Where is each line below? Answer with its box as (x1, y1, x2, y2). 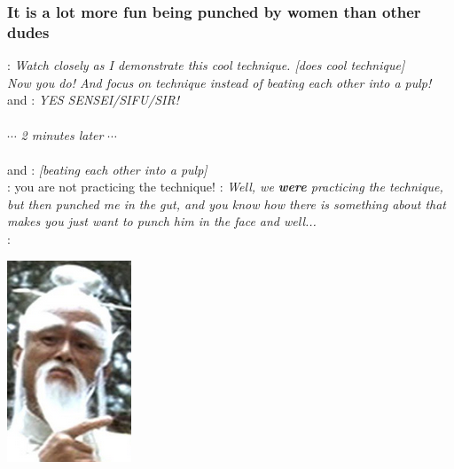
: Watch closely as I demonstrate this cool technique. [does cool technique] (7, 56, 405, 74)
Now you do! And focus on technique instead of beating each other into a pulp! (7, 73, 432, 91)
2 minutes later (20, 125, 104, 144)
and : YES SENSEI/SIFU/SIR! (7, 90, 179, 109)
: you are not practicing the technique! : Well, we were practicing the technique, (7, 177, 443, 196)
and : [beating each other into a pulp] (7, 160, 207, 178)
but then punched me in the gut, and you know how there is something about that (7, 194, 447, 213)
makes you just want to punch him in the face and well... (7, 212, 317, 231)
